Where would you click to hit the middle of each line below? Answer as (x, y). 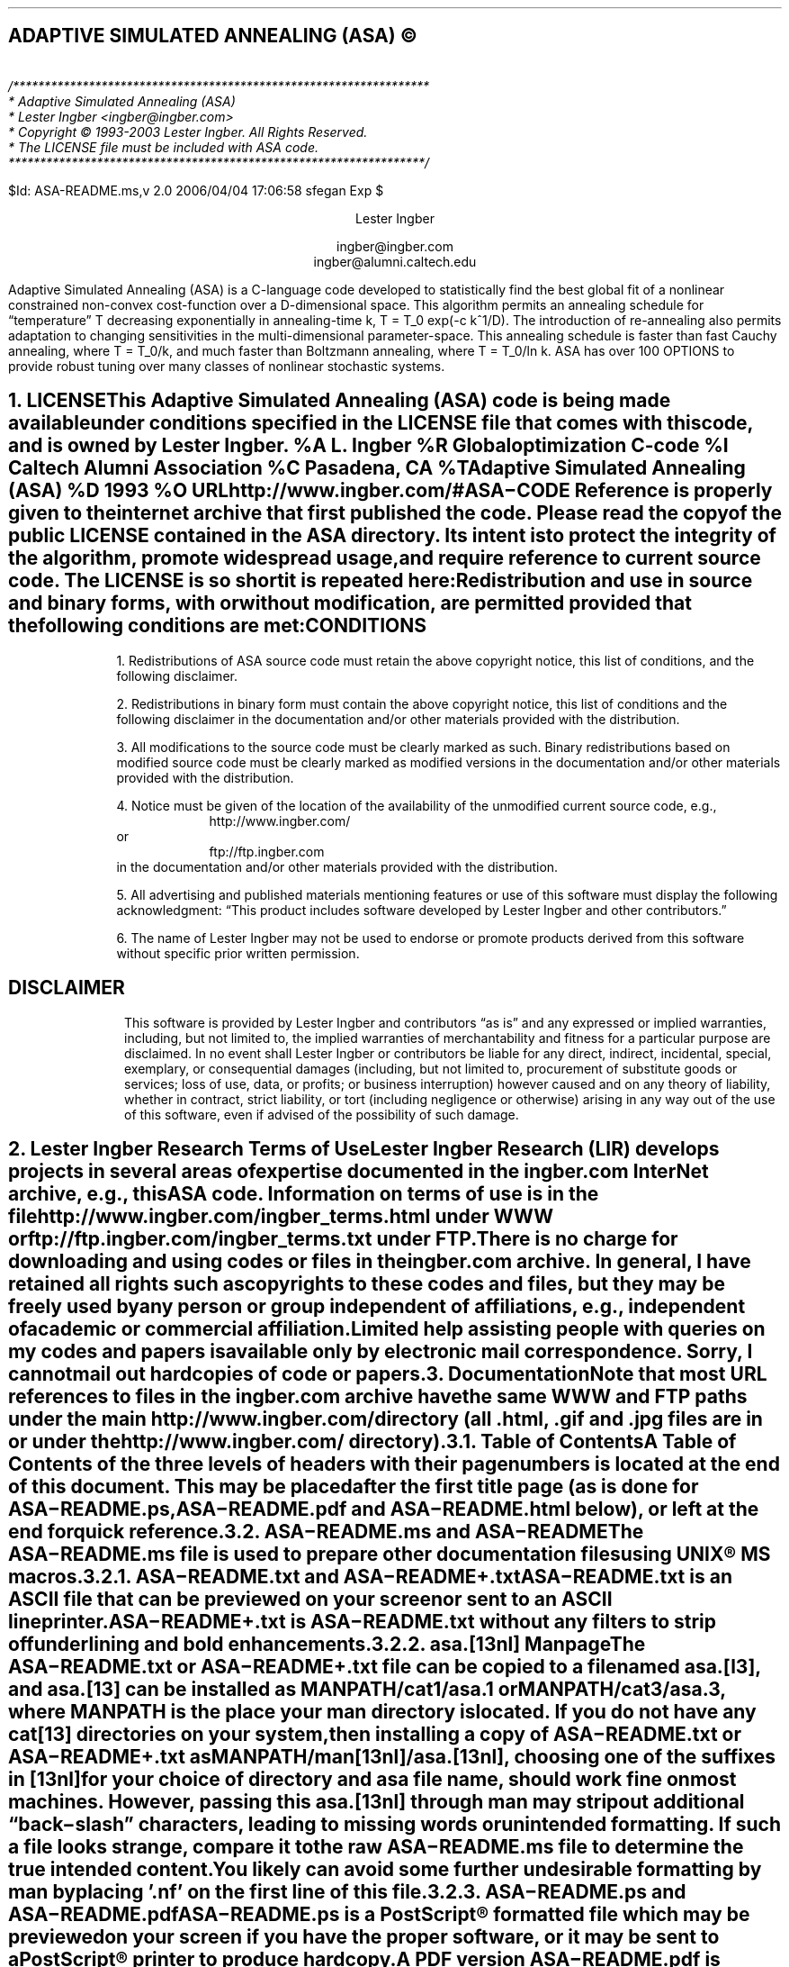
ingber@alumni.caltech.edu (395, 261)
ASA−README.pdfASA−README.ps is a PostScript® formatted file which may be (379, 1914)
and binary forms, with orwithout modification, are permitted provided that (350, 603)
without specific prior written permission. (238, 953)
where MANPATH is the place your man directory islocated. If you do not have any (382, 1711)
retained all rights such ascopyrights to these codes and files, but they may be (367, 1283)
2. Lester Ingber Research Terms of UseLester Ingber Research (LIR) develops (364, 1148)
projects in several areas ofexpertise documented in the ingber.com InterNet (359, 1171)
